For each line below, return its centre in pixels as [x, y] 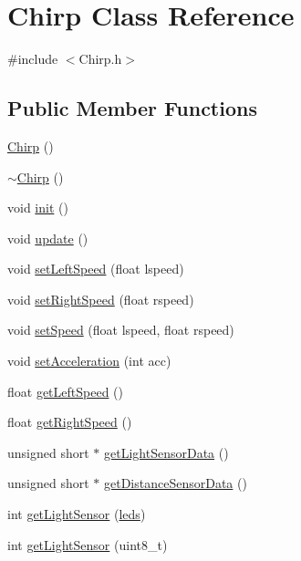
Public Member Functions [132, 108]
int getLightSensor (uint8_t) [88, 544]
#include [33, 59]
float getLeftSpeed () [66, 391]
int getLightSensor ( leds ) [77, 514]
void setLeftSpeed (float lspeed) [96, 269]
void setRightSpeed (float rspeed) [101, 299]
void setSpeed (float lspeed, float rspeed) [121, 330]
